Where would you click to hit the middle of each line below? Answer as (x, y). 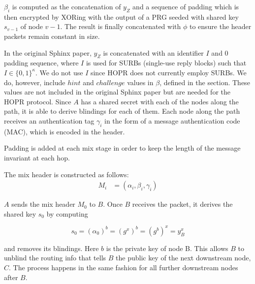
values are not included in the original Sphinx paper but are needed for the (117, 92)
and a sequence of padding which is (186, 6)
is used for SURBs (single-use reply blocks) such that (166, 63)
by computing (67, 213)
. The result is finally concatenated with (121, 26)
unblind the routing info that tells (55, 258)
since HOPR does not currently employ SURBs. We (168, 72)
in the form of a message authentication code (172, 120)
